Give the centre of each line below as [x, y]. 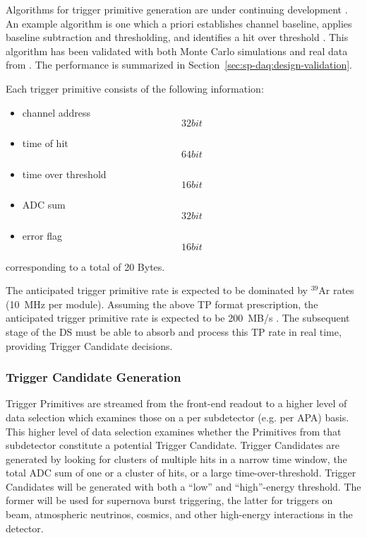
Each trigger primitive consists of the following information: [135, 88]
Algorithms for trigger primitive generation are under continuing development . [177, 9]
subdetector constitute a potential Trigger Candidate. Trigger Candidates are [173, 445]
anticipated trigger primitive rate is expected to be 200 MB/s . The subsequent [178, 318]
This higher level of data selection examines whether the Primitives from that [174, 431]
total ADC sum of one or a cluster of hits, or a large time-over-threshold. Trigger [181, 473]
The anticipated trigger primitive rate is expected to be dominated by [157, 290]
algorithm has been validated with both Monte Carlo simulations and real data [177, 51]
